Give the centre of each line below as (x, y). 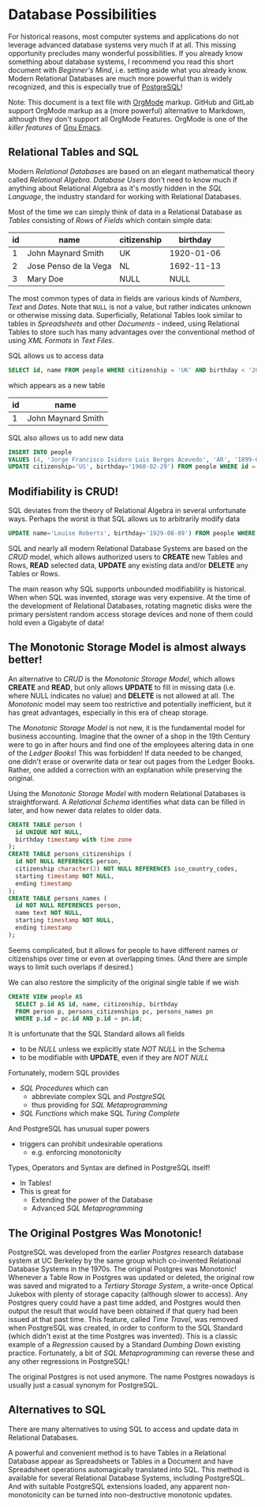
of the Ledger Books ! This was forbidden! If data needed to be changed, (125, 753)
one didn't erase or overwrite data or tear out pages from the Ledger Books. (132, 761)
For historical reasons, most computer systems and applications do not (123, 36)
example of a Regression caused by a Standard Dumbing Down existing (124, 1345)
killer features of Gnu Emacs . (55, 127)
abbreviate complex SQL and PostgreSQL (99, 1097)
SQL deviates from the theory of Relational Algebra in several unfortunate (127, 511)
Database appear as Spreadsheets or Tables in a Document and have (121, 1461)
